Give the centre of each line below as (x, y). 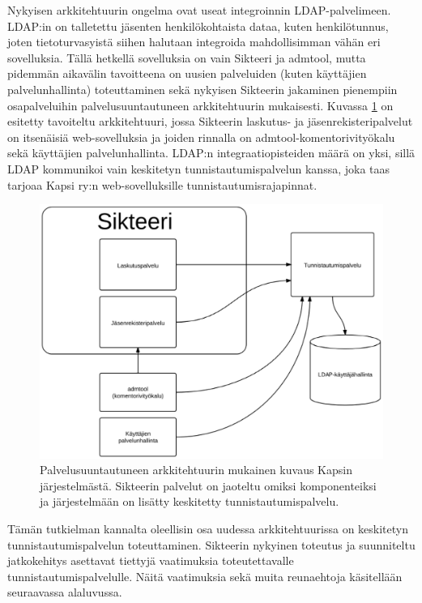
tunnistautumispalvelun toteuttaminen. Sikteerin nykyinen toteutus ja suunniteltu (211, 544)
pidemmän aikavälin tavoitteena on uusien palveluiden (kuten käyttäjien (187, 73)
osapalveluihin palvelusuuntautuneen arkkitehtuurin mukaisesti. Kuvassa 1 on (200, 105)
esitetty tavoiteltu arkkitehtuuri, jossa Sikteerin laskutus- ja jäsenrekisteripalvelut (210, 121)
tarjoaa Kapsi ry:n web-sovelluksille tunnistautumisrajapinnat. (162, 184)
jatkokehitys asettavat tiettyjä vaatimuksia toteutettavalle (151, 560)
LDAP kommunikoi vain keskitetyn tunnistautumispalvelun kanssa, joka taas (199, 168)
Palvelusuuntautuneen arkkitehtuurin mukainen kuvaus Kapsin (196, 470)
